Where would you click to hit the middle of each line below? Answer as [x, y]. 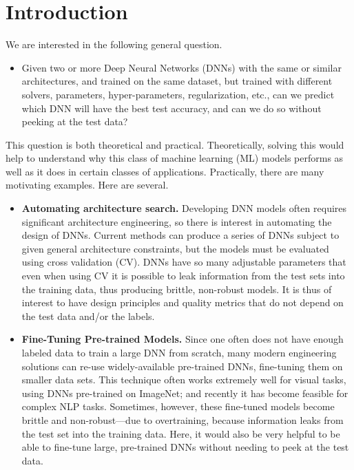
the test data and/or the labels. [88, 316]
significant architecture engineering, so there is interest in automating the [177, 221]
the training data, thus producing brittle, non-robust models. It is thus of [177, 289]
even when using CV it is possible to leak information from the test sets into [183, 276]
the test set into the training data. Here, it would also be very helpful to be [181, 433]
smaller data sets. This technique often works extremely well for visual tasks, [184, 380]
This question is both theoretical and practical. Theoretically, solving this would [175, 144]
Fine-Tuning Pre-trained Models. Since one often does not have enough [183, 339]
